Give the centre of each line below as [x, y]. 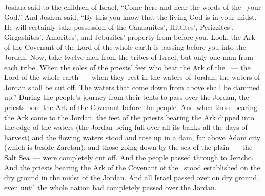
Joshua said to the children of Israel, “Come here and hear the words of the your [133, 7]
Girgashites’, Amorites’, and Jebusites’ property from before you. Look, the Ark [130, 37]
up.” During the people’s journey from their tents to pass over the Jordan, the [127, 97]
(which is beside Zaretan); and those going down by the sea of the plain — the [128, 147]
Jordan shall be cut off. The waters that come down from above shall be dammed [132, 87]
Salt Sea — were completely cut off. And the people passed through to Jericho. [129, 157]
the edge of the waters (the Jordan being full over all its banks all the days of [126, 127]
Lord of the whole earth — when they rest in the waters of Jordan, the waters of [132, 77]
